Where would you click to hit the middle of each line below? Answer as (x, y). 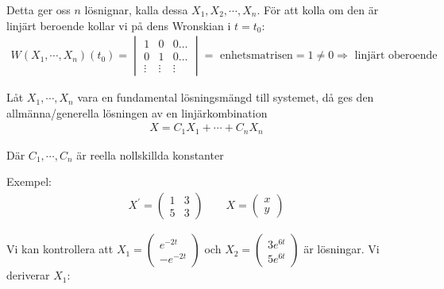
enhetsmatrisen (256, 56)
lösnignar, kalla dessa (136, 10)
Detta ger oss (39, 10)
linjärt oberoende (396, 56)
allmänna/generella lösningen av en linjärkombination (137, 112)
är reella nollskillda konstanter (150, 154)
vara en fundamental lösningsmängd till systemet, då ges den (226, 97)
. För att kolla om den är (318, 10)
